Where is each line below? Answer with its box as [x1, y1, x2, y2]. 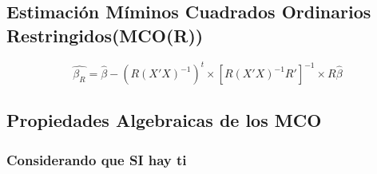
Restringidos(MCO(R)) [6, 22, 204, 47]
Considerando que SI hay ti [6, 149, 187, 169]
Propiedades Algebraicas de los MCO [6, 108, 322, 132]
